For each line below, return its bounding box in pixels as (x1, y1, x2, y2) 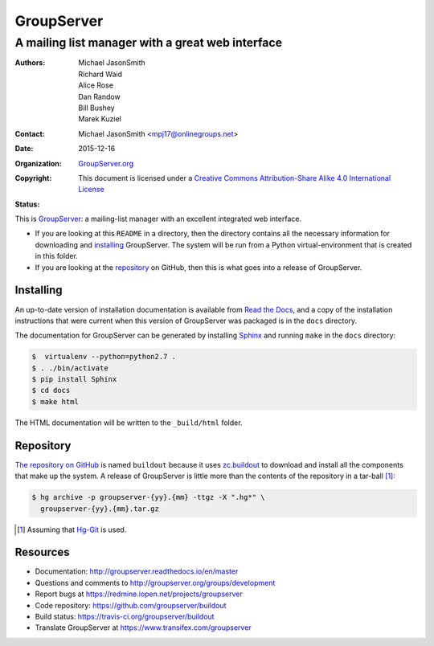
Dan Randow (78, 92, 121, 101)
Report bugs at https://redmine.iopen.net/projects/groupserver (35, 589, 243, 599)
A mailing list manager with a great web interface (14, 35, 283, 50)
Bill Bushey (78, 103, 116, 112)
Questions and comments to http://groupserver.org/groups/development (35, 578, 276, 587)
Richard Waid (78, 69, 122, 79)
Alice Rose (78, 80, 114, 90)
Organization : (14, 158, 62, 168)
